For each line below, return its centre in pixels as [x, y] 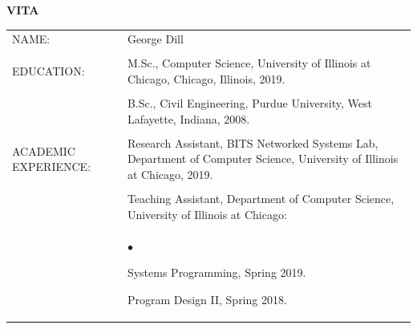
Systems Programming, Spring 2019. [217, 272]
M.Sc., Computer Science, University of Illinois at [249, 63]
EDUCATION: [49, 71]
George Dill [155, 39]
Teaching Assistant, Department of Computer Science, [261, 199]
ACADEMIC [44, 150]
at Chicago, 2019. [170, 174]
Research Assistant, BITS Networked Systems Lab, [253, 142]
